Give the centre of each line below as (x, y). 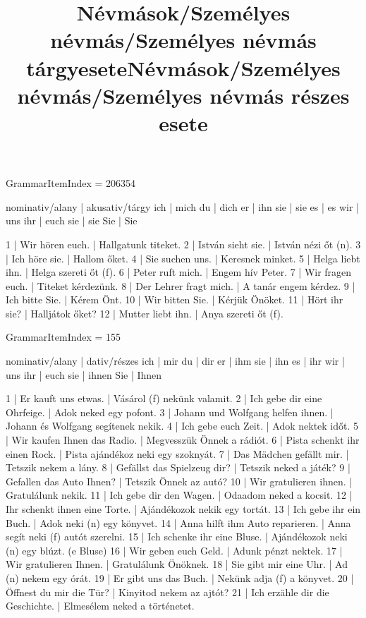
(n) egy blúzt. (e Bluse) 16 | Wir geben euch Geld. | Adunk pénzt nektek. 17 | (174, 550)
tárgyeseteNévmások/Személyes (183, 67)
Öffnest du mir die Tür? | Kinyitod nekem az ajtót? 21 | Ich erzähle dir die (167, 592)
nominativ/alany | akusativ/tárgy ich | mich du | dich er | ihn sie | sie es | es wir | (182, 206)
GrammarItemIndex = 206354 (71, 183)
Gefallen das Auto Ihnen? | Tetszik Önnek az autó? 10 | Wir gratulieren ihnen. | (179, 481)
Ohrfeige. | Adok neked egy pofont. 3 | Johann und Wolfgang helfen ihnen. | (170, 412)
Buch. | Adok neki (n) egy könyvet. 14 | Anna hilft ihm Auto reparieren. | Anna (178, 522)
